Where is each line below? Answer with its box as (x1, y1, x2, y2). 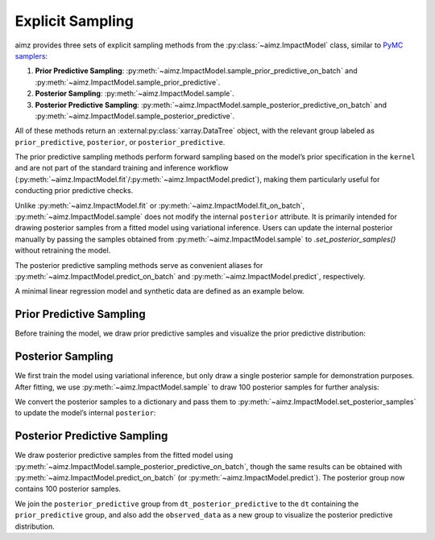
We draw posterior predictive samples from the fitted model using (14, 451, 234, 460)
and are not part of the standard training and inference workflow (14, 163, 229, 173)
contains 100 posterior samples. (14, 484, 121, 494)
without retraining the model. (14, 245, 111, 255)
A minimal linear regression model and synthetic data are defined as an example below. (14, 286, 305, 296)
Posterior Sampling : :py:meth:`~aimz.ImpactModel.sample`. (35, 89, 235, 98)
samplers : (14, 51, 48, 60)
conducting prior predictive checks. (14, 186, 134, 196)
